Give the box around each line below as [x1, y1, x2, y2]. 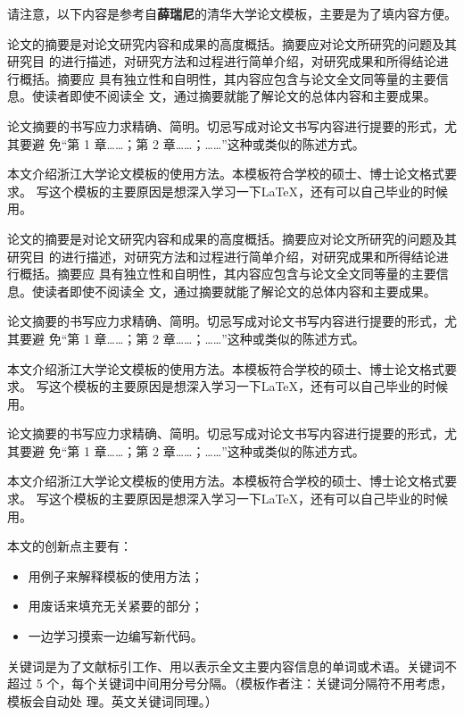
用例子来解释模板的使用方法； [28, 566, 203, 585]
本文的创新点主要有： [7, 537, 132, 555]
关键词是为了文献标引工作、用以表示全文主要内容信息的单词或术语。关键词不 [7, 656, 457, 675]
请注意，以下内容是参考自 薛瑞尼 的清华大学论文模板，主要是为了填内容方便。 [7, 4, 457, 22]
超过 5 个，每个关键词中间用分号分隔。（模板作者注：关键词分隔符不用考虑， [7, 674, 453, 693]
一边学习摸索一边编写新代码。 [28, 627, 203, 645]
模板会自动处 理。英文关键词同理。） [7, 691, 218, 710]
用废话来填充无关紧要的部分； [28, 596, 203, 615]
